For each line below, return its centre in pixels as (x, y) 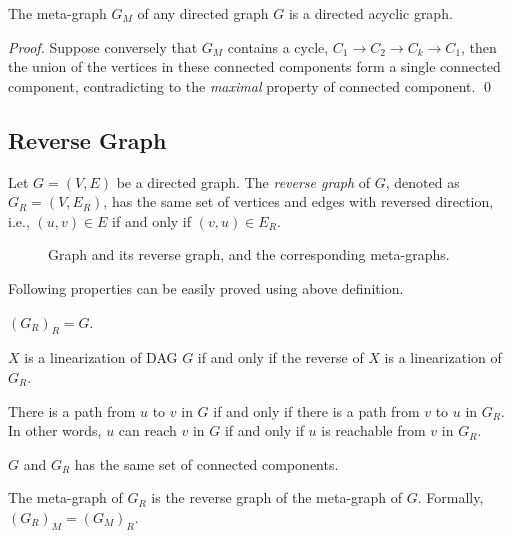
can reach (147, 430)
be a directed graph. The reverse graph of (243, 181)
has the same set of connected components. (206, 463)
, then (479, 46)
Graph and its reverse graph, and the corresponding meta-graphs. (249, 254)
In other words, (55, 430)
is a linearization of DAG (101, 357)
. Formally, (450, 497)
